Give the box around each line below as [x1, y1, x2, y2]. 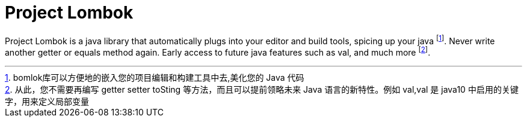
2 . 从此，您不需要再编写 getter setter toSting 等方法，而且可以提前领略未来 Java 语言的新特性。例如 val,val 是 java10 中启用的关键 [5, 84, 519, 95]
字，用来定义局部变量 [5, 96, 89, 107]
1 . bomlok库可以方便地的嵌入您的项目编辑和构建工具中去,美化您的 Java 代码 [5, 72, 304, 83]
